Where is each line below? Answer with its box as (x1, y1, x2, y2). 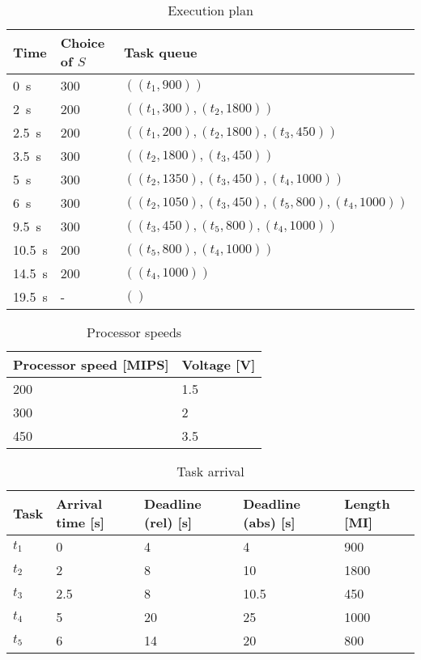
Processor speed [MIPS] (13, 355, 169, 374)
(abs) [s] (243, 513, 296, 531)
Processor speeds (87, 323, 182, 341)
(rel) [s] (144, 513, 193, 531)
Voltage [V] (181, 355, 256, 374)
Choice (60, 33, 105, 52)
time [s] (56, 513, 104, 531)
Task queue (124, 42, 198, 61)
